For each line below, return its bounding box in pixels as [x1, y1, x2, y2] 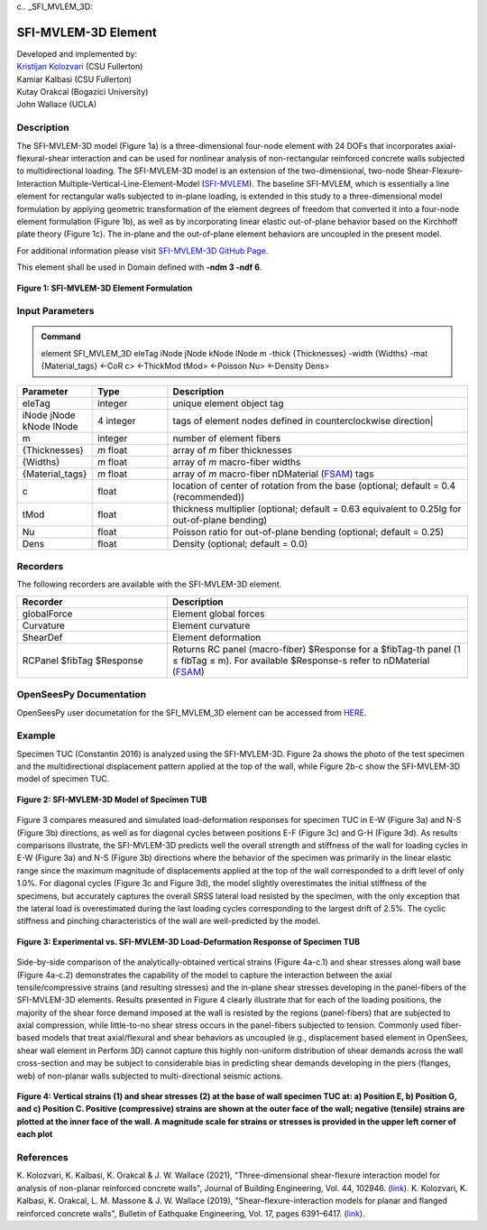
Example [16, 729, 56, 742]
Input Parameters [16, 305, 95, 318]
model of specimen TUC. [16, 773, 110, 784]
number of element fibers [172, 431, 281, 444]
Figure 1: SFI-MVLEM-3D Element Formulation [16, 282, 193, 293]
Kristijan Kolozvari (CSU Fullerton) [16, 61, 143, 72]
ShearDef [22, 631, 63, 643]
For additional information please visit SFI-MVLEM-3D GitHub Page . [16, 245, 269, 256]
